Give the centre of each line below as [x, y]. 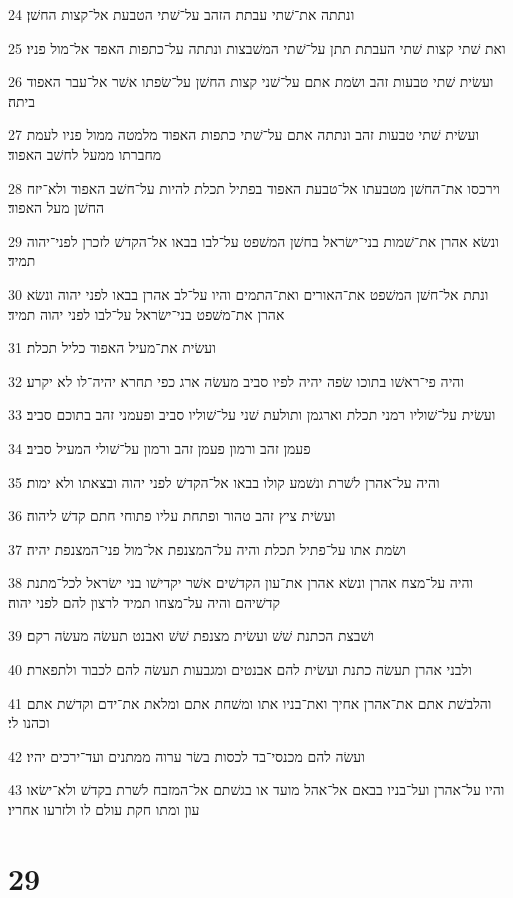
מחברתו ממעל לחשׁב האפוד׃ [84, 153]
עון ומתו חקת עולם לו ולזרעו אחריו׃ [104, 809]
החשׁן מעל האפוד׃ [56, 207]
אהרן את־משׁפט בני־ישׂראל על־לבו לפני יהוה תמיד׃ [146, 313]
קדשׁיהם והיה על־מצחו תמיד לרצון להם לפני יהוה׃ [144, 601]
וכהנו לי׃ [29, 722]
